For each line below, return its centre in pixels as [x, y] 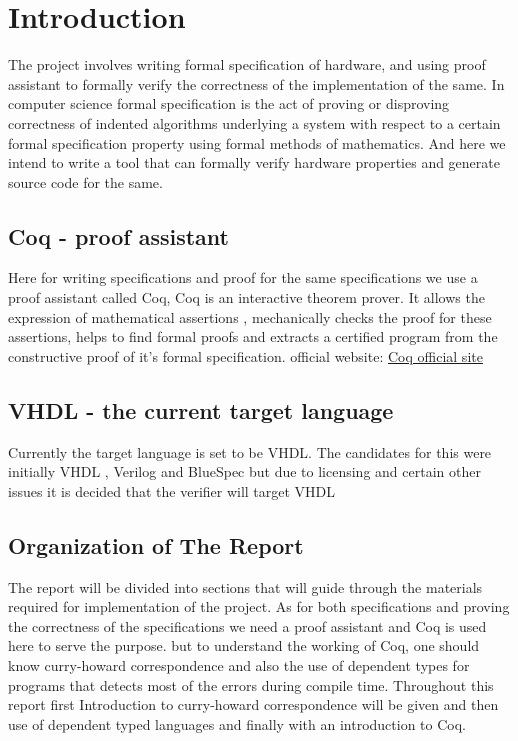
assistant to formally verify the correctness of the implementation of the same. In [256, 83]
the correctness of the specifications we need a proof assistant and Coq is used [247, 625]
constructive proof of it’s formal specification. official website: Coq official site [245, 355]
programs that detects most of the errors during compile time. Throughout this [251, 684]
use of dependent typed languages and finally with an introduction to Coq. [237, 723]
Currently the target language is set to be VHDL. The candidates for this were [250, 451]
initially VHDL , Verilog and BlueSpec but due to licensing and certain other [244, 471]
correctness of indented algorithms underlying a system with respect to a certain [254, 122]
